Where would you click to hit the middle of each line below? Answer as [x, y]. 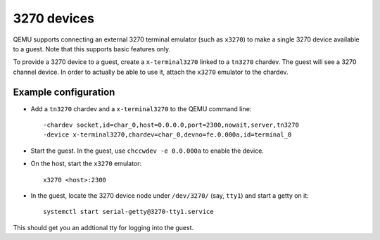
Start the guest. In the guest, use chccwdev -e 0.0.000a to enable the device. [147, 151]
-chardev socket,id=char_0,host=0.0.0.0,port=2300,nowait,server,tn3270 [171, 125]
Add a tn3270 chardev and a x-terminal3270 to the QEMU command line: [141, 108]
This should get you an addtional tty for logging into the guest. [103, 227]
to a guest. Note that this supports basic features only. [92, 49]
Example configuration [64, 92]
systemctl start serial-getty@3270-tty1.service [128, 212]
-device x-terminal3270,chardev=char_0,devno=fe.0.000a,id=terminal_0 [167, 135]
